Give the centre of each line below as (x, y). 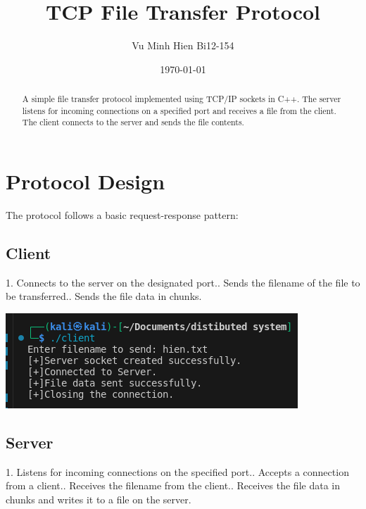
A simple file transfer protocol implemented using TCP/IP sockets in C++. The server (182, 99)
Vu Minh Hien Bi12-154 (183, 45)
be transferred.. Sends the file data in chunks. (104, 296)
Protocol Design (86, 181)
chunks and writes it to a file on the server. (99, 499)
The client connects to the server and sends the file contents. (133, 122)
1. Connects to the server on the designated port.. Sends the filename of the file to (183, 282)
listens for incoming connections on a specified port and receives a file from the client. (179, 110)
